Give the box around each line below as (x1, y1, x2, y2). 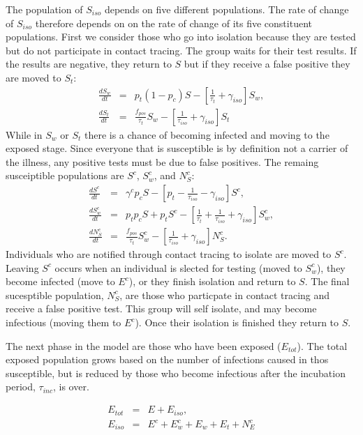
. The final (304, 274, 350, 289)
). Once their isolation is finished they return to (135, 315, 339, 330)
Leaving (6, 260, 39, 275)
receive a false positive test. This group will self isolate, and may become (6, 301, 317, 316)
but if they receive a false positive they (184, 56, 350, 71)
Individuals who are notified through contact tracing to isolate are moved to (6, 247, 332, 261)
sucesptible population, (6, 287, 104, 302)
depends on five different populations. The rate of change (104, 2, 349, 16)
